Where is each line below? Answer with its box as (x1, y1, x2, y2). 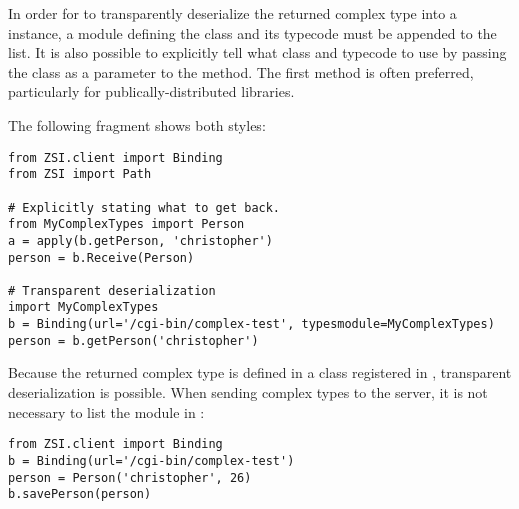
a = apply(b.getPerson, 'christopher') (8, 233, 273, 248)
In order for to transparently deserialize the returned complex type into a (8, 3, 457, 23)
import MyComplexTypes (8, 300, 159, 315)
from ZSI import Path (8, 167, 152, 182)
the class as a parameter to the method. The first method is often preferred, (8, 61, 474, 82)
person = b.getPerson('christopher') (8, 333, 259, 348)
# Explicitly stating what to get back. (8, 200, 281, 215)
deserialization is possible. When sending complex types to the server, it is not (8, 382, 488, 403)
